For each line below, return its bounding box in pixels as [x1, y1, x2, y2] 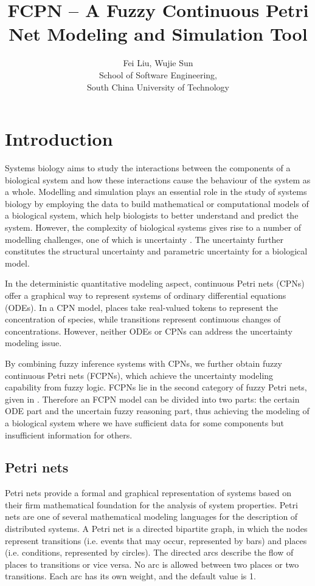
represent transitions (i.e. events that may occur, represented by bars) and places [5, 534, 307, 547]
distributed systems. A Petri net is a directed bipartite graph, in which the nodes [5, 522, 308, 535]
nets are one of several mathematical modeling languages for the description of [5, 510, 298, 523]
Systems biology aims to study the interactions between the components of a [5, 162, 291, 174]
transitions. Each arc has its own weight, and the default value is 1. [5, 570, 256, 582]
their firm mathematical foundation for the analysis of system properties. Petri [5, 498, 298, 511]
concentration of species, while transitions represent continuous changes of [5, 313, 281, 325]
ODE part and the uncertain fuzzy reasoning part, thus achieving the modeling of [5, 404, 310, 417]
